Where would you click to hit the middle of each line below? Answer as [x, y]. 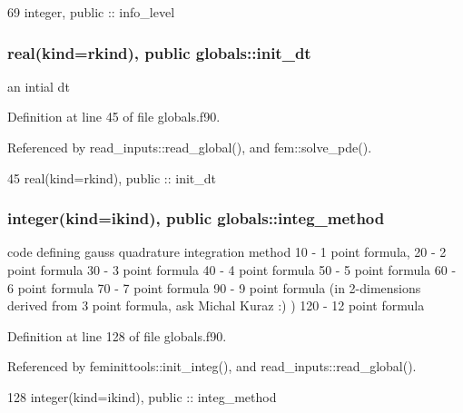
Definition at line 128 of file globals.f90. [117, 335]
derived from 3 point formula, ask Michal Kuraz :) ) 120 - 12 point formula [216, 305]
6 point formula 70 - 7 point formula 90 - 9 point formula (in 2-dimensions [214, 287]
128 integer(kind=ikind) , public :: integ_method [142, 396]
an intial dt [39, 86]
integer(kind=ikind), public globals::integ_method [196, 218]
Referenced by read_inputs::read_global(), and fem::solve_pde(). [190, 147]
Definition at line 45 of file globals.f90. [114, 117]
